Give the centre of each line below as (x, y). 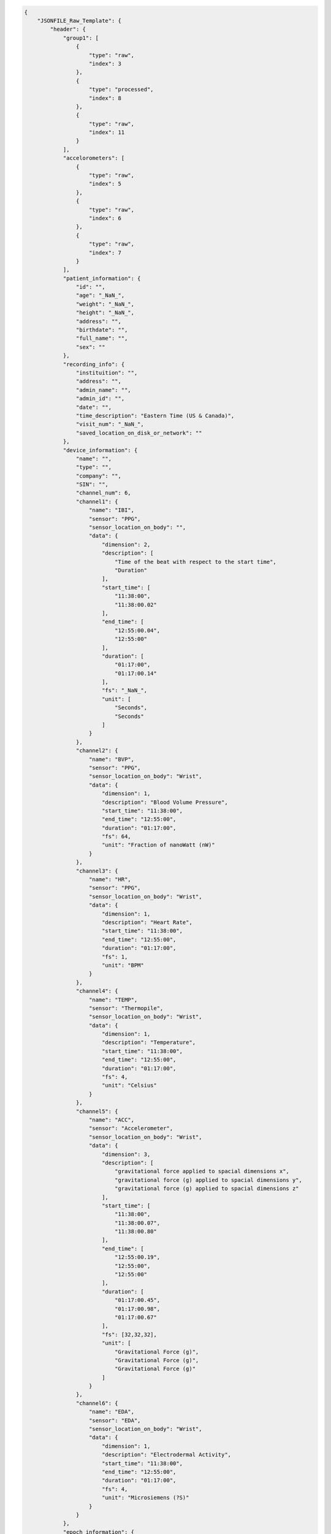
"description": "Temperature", (149, 1043)
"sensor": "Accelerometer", (131, 1128)
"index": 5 (105, 184)
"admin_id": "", (100, 399)
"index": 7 (105, 252)
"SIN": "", (92, 484)
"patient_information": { (102, 278)
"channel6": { (97, 1403)
